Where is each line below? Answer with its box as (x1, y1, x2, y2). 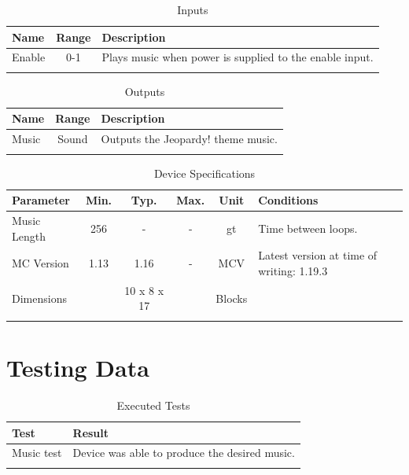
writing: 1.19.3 (258, 263, 328, 279)
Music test (12, 444, 62, 461)
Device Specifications (153, 164, 256, 181)
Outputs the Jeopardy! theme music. (101, 131, 278, 147)
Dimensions (12, 289, 67, 306)
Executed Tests (116, 396, 190, 413)
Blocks (216, 289, 248, 306)
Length (12, 227, 46, 244)
